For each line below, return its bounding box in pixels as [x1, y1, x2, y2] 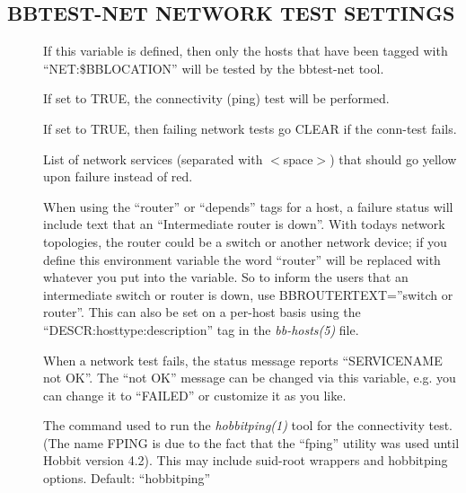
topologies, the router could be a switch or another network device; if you [43, 232, 447, 251]
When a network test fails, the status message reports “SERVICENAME [43, 350, 443, 369]
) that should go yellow [330, 149, 457, 168]
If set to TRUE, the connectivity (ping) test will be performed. [43, 89, 390, 108]
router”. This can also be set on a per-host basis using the [43, 303, 361, 321]
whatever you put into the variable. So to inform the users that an [43, 268, 409, 286]
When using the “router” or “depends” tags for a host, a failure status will [43, 197, 453, 216]
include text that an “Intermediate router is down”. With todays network [43, 215, 445, 233]
